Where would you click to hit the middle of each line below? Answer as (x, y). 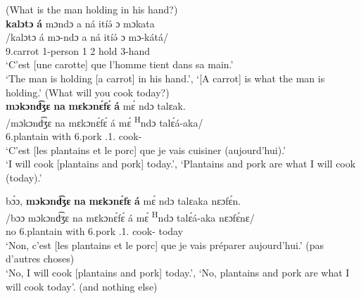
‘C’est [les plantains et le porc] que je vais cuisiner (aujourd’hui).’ (146, 149)
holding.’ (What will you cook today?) (88, 92)
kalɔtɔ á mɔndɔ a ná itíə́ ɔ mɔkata (80, 23)
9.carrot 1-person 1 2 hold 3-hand (78, 50)
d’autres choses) (40, 259)
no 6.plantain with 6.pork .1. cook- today (95, 231)
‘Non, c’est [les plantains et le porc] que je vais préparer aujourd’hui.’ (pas (165, 244)
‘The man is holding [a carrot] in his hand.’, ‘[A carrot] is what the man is (165, 78)
